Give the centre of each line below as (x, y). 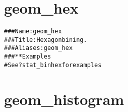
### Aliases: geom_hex (39, 48)
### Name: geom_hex (33, 32)
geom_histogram (64, 99)
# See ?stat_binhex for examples (53, 65)
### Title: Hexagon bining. (46, 40)
